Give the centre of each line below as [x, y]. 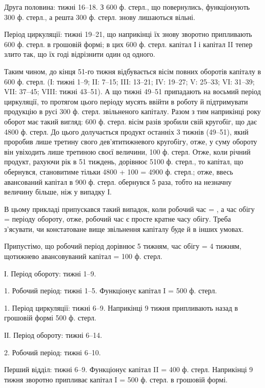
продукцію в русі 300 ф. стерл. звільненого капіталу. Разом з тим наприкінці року [132, 111]
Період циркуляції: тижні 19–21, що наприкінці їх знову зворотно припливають [128, 34]
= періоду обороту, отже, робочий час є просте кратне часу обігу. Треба [118, 219]
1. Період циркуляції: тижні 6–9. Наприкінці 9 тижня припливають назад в [121, 307]
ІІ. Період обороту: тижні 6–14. [53, 335]
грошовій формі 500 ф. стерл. [50, 318]
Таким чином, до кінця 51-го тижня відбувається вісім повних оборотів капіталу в [133, 71]
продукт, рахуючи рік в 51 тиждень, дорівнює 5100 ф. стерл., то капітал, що [124, 161]
